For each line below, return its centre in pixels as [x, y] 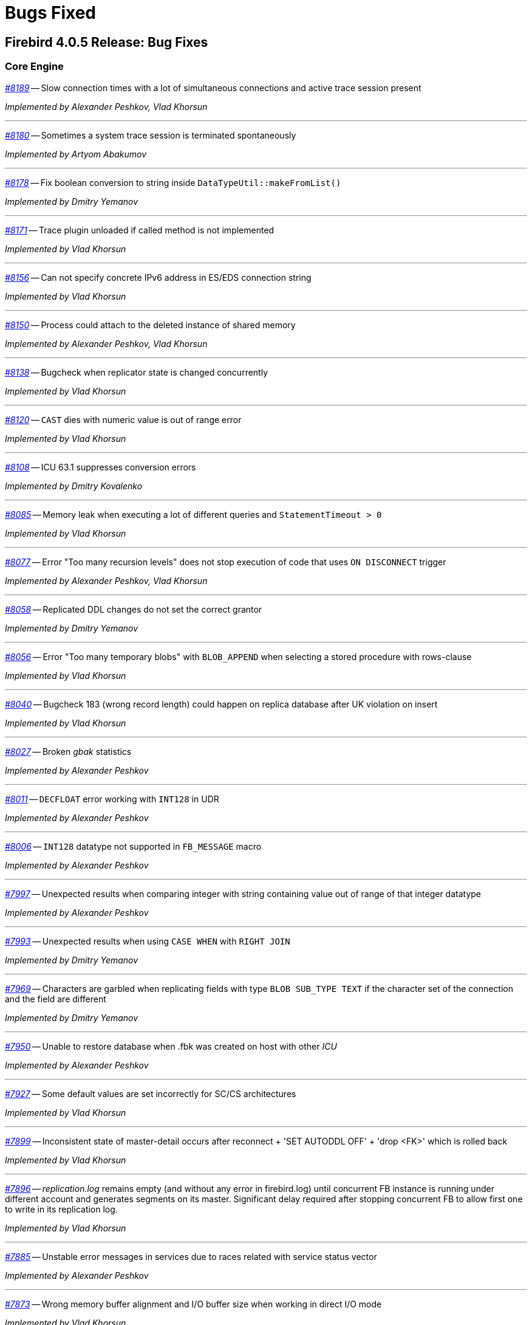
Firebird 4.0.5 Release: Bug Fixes [107, 42]
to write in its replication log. [61, 1209]
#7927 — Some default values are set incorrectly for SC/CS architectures [151, 1093]
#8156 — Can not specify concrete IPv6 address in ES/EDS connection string [158, 277]
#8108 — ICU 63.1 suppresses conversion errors [101, 467]
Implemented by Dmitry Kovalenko [74, 486]
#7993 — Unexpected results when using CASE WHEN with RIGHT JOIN [148, 941]
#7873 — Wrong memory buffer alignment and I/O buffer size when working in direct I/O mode [193, 1304]
